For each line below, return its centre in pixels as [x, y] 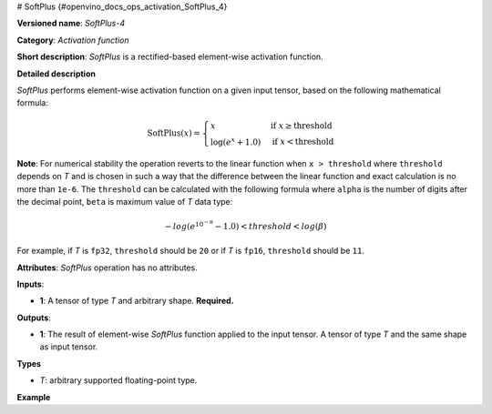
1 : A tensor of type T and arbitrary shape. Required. [137, 301]
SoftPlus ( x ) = [174, 133]
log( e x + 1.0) [236, 141]
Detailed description [56, 74]
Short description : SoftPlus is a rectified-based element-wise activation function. [170, 57]
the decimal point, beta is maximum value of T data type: [125, 202]
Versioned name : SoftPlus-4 [71, 24]
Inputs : [31, 284]
